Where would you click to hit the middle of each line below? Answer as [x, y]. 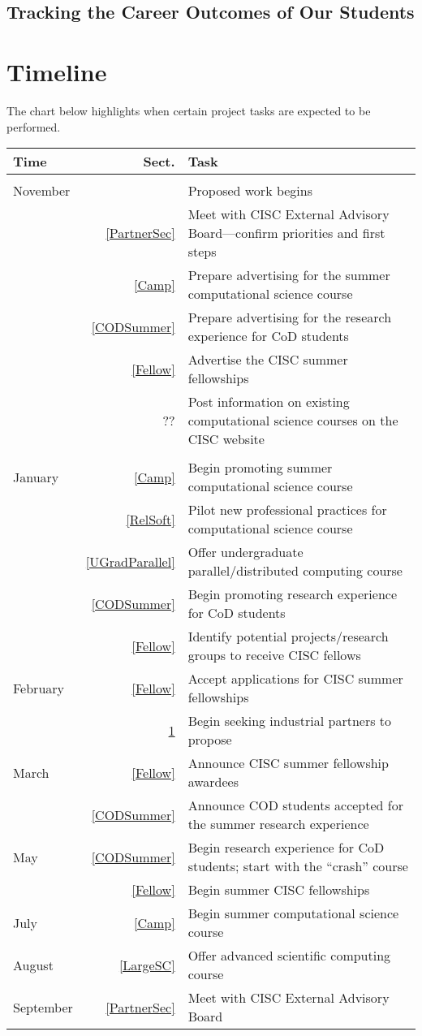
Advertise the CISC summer [268, 360]
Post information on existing [269, 402]
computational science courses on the [293, 421]
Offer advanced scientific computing [289, 956]
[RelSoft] [151, 519]
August [33, 965]
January [36, 477]
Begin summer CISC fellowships [279, 890]
